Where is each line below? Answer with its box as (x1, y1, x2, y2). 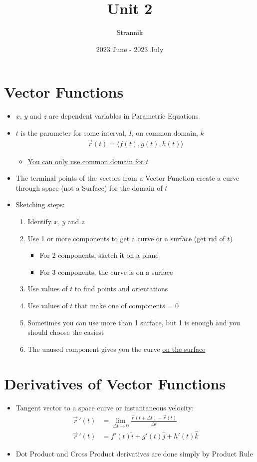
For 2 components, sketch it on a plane (39, 250, 159, 260)
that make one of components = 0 (74, 300, 179, 311)
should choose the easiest (27, 327, 104, 337)
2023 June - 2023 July (96, 44, 164, 54)
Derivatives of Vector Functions (4, 373, 226, 393)
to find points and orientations (74, 283, 168, 294)
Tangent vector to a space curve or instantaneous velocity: (15, 402, 194, 412)
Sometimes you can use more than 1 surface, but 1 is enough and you (27, 317, 241, 327)
